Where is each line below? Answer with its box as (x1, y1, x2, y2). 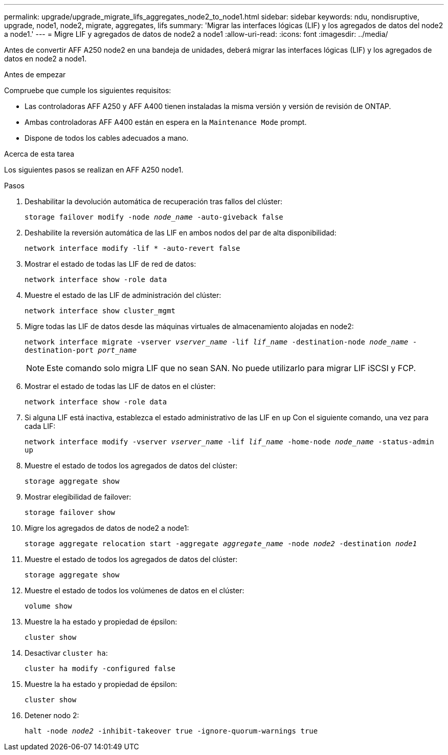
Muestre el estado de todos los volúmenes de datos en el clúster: (25, 586, 244, 595)
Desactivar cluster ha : (25, 649, 108, 657)
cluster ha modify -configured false (25, 664, 176, 673)
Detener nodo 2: (25, 711, 79, 720)
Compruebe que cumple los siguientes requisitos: (4, 86, 171, 95)
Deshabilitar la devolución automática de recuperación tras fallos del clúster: (25, 197, 282, 206)
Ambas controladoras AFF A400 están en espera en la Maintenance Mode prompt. (25, 118, 307, 126)
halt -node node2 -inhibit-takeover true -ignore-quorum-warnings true (25, 727, 318, 735)
